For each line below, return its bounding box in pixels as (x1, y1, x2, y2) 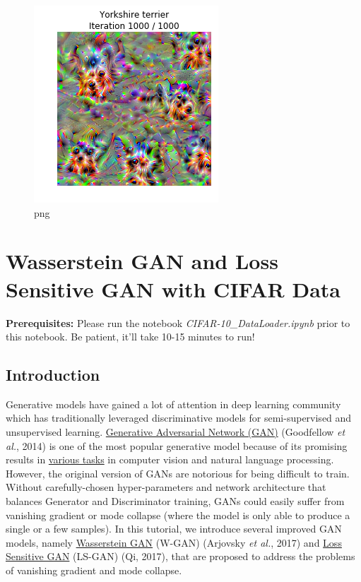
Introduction (6, 364, 100, 386)
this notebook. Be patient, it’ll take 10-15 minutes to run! (6, 329, 255, 344)
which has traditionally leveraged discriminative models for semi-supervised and (6, 410, 352, 425)
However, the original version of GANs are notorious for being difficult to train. (6, 465, 350, 480)
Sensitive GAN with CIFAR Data (6, 274, 341, 303)
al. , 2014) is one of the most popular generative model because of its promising (6, 438, 348, 453)
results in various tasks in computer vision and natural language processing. (6, 452, 334, 467)
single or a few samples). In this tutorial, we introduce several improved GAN (6, 521, 342, 536)
